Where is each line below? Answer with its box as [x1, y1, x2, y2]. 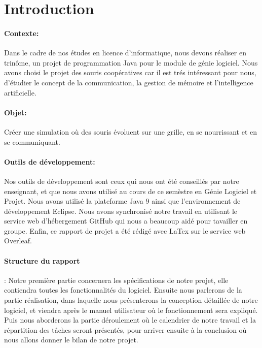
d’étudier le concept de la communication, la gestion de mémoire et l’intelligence [4, 77, 253, 87]
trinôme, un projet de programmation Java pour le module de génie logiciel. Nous [4, 57, 258, 68]
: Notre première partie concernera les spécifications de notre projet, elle [4, 274, 229, 285]
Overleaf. [4, 235, 32, 246]
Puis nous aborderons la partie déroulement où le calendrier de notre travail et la [4, 314, 256, 325]
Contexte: [4, 27, 39, 38]
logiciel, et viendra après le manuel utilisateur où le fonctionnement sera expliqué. [4, 304, 258, 315]
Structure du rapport [4, 255, 80, 266]
